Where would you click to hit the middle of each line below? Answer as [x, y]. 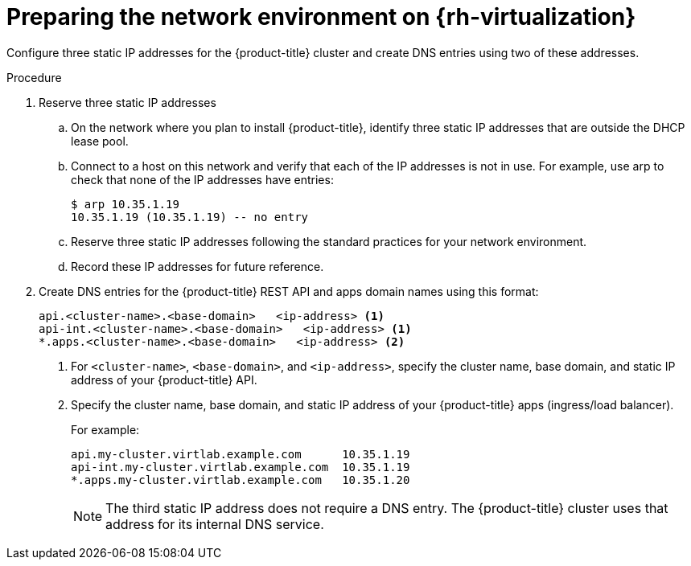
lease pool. [100, 141]
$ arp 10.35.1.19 [125, 204]
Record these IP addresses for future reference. [197, 266]
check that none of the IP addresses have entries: [202, 179]
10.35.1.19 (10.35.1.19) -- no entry [190, 217]
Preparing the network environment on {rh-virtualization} [321, 17]
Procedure [34, 77]
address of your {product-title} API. [164, 379]
